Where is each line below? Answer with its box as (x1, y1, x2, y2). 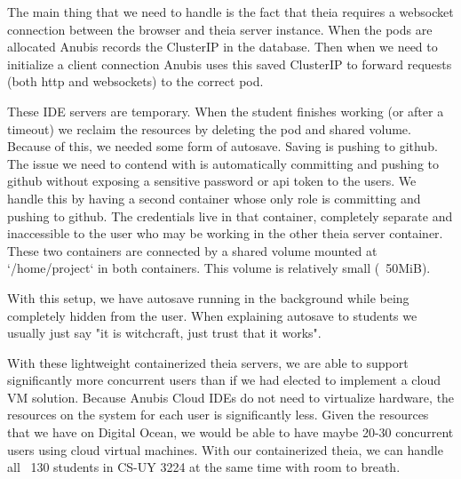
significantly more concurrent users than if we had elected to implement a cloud (7, 371, 441, 389)
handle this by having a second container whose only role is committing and (7, 188, 421, 207)
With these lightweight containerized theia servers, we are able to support (7, 353, 409, 371)
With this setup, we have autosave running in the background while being (7, 288, 409, 307)
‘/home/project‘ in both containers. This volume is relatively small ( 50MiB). (7, 259, 431, 277)
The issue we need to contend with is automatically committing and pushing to (7, 154, 440, 172)
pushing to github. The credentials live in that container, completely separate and (7, 206, 453, 225)
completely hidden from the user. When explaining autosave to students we (7, 306, 417, 324)
